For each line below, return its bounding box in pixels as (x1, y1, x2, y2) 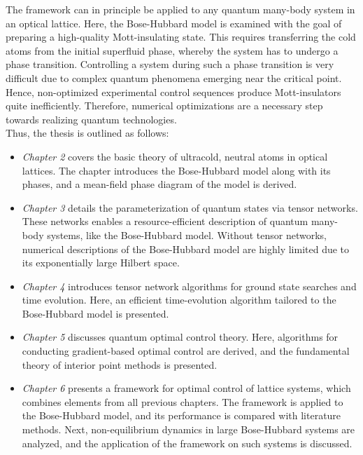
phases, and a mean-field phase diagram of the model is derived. (22, 177, 297, 191)
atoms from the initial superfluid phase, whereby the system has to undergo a (6, 43, 339, 57)
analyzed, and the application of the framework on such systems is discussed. (22, 435, 353, 450)
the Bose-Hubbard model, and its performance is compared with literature (22, 408, 341, 423)
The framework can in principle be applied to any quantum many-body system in (6, 2, 355, 16)
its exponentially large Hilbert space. (22, 255, 180, 270)
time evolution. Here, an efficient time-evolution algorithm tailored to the (22, 292, 336, 307)
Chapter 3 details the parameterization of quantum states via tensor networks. (22, 200, 358, 215)
